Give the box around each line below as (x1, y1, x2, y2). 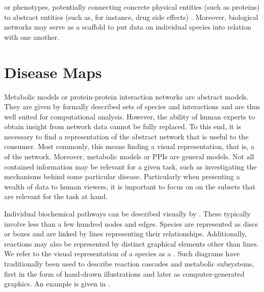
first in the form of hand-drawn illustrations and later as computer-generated (4, 268, 245, 279)
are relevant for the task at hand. (4, 191, 108, 202)
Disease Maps (4, 61, 102, 82)
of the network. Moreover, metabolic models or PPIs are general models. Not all (4, 151, 254, 162)
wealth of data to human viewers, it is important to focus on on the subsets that (4, 181, 256, 191)
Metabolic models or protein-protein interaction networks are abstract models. (4, 91, 249, 102)
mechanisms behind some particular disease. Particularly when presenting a (4, 171, 240, 182)
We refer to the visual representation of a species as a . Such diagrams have (4, 248, 240, 259)
